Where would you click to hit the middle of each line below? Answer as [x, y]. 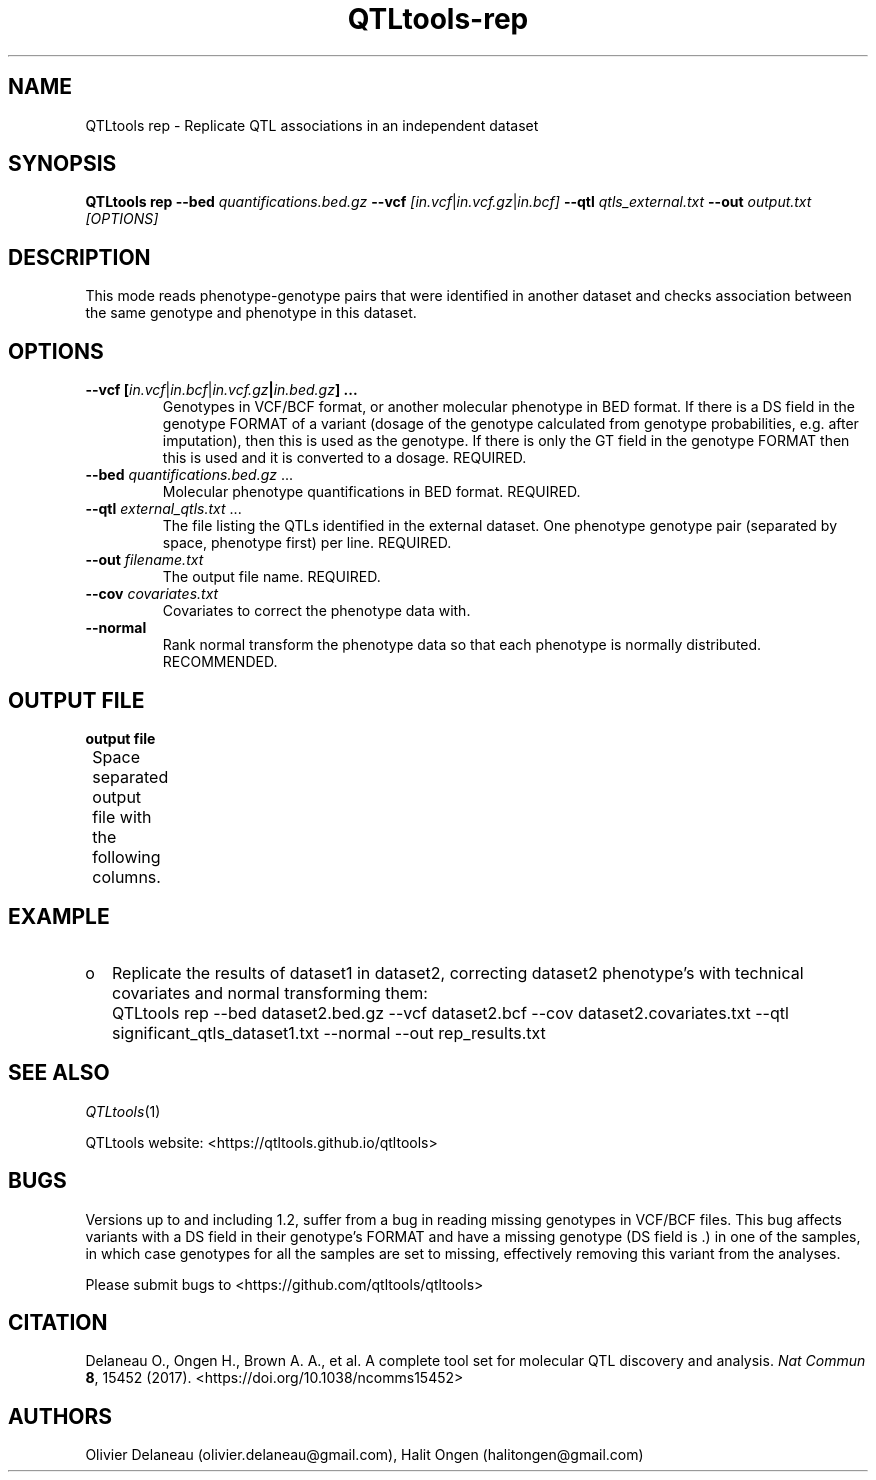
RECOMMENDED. [220, 662]
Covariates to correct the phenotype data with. [316, 611]
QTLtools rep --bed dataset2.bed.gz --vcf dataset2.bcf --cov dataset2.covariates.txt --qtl [450, 1012]
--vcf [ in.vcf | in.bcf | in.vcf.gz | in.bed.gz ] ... [221, 390]
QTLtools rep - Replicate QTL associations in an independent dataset [312, 125]
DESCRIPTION [79, 257]
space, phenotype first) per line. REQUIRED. [307, 543]
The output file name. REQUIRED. [271, 577]
